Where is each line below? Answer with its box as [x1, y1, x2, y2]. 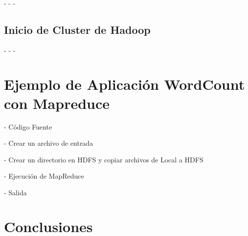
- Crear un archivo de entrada [4, 138, 93, 148]
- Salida [4, 187, 27, 198]
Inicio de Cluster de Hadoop [4, 22, 151, 37]
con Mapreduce [4, 93, 110, 113]
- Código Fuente [4, 121, 52, 131]
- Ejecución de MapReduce [4, 171, 84, 181]
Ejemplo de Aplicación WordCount [4, 74, 245, 94]
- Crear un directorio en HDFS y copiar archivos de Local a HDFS [4, 154, 203, 164]
